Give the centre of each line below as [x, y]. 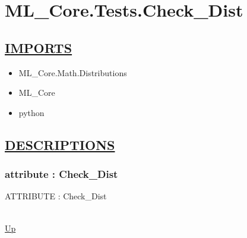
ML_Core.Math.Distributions [73, 72]
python [31, 112]
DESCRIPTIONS [60, 144]
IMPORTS [39, 47]
